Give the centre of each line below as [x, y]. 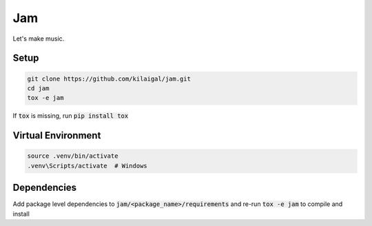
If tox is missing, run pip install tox [71, 116]
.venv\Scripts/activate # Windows [87, 166]
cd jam [38, 88]
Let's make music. [39, 39]
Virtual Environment [57, 135]
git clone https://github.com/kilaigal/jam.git [109, 79]
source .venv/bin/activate [73, 156]
